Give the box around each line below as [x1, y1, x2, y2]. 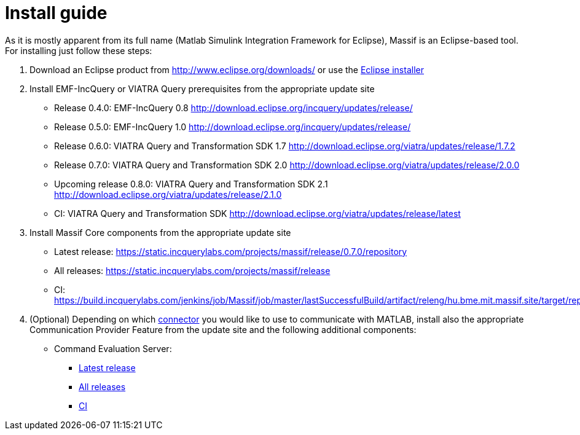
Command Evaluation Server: [54, 343, 172, 354]
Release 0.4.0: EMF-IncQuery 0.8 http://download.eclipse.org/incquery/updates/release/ [54, 102, 413, 113]
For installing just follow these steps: [5, 45, 152, 56]
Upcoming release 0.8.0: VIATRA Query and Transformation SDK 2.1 [54, 178, 328, 189]
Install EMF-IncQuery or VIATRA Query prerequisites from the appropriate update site [29, 83, 375, 94]
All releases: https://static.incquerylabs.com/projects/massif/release [54, 265, 331, 276]
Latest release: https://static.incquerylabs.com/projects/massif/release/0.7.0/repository [54, 246, 407, 257]
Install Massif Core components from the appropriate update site [29, 227, 291, 238]
